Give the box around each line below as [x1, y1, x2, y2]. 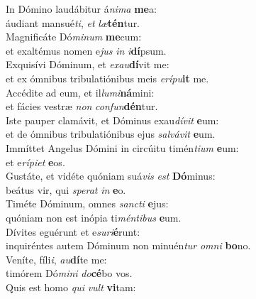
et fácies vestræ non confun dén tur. [6, 99, 158, 114]
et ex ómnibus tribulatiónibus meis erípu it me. [6, 70, 209, 85]
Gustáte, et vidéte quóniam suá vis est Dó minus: [6, 168, 216, 183]
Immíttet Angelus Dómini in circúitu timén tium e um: [6, 140, 239, 155]
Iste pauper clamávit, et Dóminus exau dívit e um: [6, 112, 219, 127]
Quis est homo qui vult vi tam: [6, 279, 136, 294]
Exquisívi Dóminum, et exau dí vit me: [6, 57, 169, 72]
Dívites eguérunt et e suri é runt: [6, 224, 140, 239]
